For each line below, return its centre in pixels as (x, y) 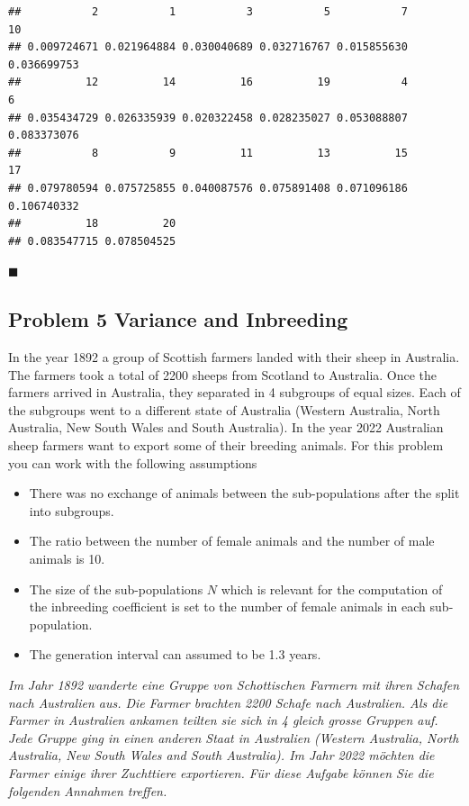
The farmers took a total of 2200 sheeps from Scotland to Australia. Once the (223, 374)
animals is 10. (67, 559)
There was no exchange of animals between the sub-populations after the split (244, 493)
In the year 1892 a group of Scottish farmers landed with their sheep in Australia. (234, 357)
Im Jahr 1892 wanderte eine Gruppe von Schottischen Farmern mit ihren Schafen (234, 685)
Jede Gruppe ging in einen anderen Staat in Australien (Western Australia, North (234, 737)
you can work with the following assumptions (133, 462)
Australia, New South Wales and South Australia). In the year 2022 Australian (226, 427)
